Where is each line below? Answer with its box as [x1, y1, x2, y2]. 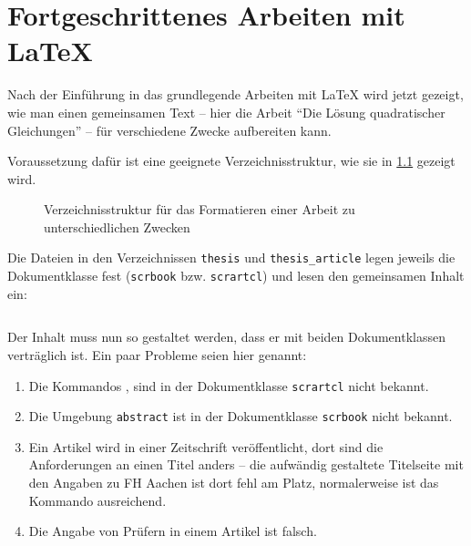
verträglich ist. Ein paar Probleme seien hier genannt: [7, 345, 307, 364]
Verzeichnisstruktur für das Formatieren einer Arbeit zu [44, 200, 355, 219]
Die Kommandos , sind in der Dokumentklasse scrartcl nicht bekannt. [28, 376, 429, 395]
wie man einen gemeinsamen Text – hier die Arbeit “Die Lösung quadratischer [7, 102, 445, 121]
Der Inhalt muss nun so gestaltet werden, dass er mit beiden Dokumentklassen [7, 327, 445, 346]
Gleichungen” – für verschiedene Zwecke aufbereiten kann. [7, 120, 332, 139]
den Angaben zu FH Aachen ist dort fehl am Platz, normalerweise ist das [28, 473, 439, 492]
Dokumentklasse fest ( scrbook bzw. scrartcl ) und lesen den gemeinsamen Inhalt [7, 266, 465, 285]
